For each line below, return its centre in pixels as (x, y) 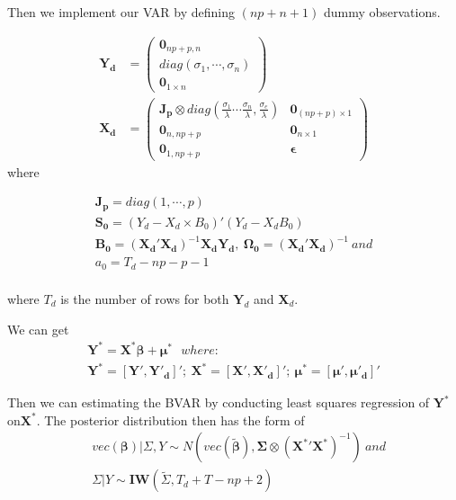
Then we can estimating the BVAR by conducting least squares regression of (219, 402)
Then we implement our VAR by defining (121, 12)
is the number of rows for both (145, 298)
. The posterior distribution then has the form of (170, 420)
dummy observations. (382, 12)
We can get (38, 329)
